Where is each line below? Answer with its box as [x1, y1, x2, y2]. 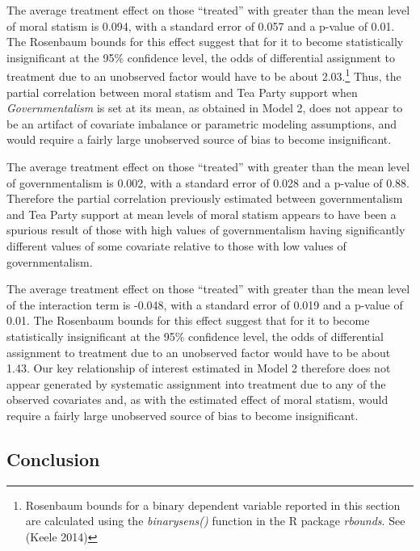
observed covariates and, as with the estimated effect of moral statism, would [6, 391, 388, 408]
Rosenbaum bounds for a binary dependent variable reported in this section [25, 496, 401, 513]
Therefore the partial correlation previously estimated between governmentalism [6, 190, 403, 207]
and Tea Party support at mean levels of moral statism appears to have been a [6, 205, 397, 222]
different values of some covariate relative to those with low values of [6, 237, 346, 254]
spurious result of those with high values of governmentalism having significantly [6, 221, 405, 238]
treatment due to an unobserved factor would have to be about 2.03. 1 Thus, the [6, 65, 401, 85]
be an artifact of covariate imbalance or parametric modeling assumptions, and [6, 115, 397, 132]
